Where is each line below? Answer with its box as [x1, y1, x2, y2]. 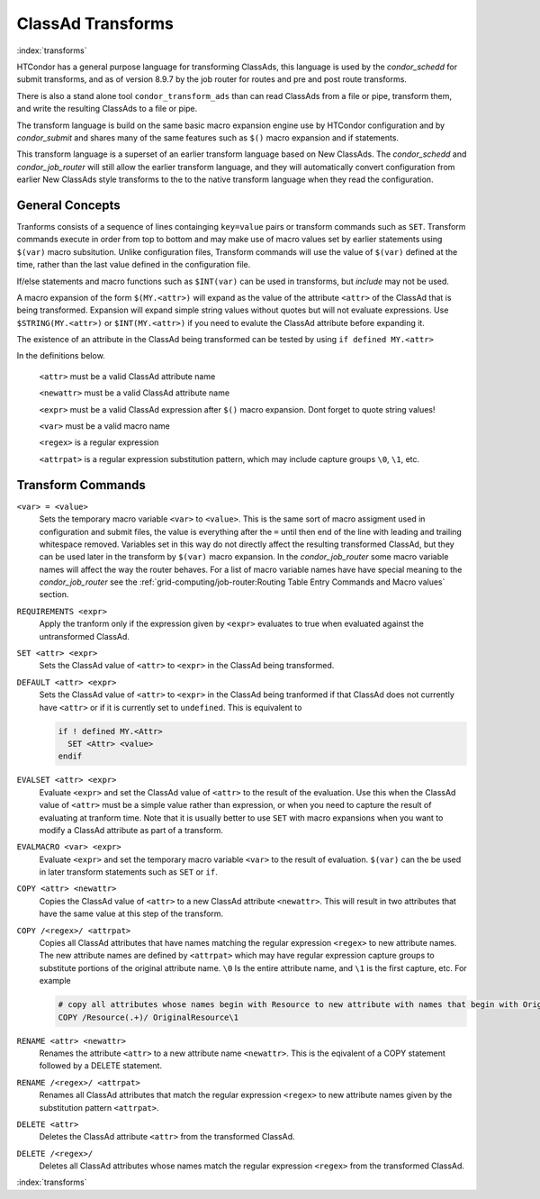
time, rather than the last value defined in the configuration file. [16, 259, 251, 270]
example [39, 976, 71, 986]
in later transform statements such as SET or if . [39, 867, 218, 877]
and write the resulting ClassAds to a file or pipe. [16, 104, 198, 114]
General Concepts [16, 197, 121, 213]
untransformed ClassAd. [39, 631, 130, 641]
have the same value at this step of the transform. [39, 908, 224, 919]
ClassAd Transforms [16, 14, 175, 33]
